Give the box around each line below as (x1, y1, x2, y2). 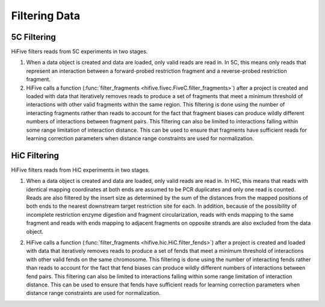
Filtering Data (11, 9, 81, 22)
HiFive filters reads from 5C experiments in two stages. (11, 48, 148, 55)
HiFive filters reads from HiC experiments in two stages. (11, 166, 150, 173)
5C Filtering (11, 32, 57, 42)
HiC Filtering (11, 150, 60, 161)
